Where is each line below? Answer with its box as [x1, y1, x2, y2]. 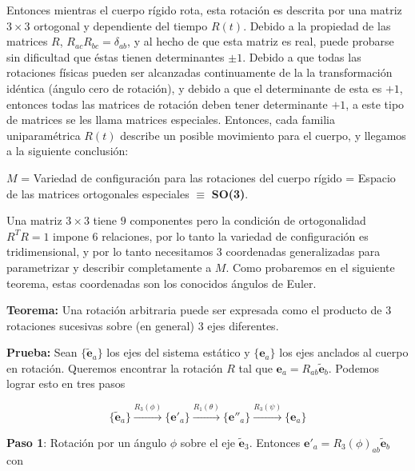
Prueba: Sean [6, 344, 78, 361]
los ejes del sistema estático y [106, 344, 250, 361]
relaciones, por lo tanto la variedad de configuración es [102, 227, 369, 244]
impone [53, 227, 89, 244]
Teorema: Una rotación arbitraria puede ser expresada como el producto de [6, 301, 382, 318]
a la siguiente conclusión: [6, 142, 129, 159]
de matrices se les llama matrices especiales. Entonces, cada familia [6, 111, 335, 128]
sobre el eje [180, 433, 235, 450]
